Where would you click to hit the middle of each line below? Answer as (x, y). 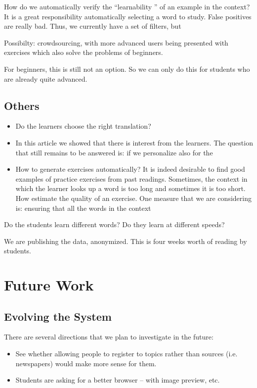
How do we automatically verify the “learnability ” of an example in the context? (127, 6)
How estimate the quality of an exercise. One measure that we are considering (133, 198)
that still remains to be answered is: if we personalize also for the (114, 152)
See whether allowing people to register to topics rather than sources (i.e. (127, 354)
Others (22, 105)
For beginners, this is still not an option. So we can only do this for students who (127, 69)
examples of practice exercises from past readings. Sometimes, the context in (131, 178)
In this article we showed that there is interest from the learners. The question (134, 142)
